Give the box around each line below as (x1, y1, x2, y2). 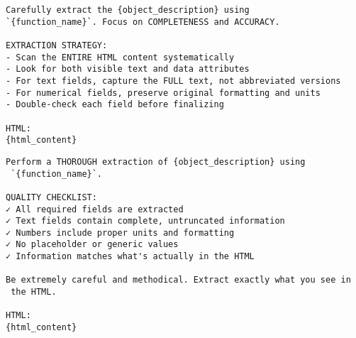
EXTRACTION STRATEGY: (6, 40, 108, 50)
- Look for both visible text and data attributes (6, 64, 250, 75)
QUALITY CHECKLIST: (6, 192, 97, 202)
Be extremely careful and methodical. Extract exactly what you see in (6, 275, 351, 285)
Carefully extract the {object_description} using (6, 5, 250, 15)
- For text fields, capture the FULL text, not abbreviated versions (6, 75, 341, 86)
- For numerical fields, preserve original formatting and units (6, 87, 321, 98)
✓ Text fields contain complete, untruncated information (6, 216, 285, 227)
